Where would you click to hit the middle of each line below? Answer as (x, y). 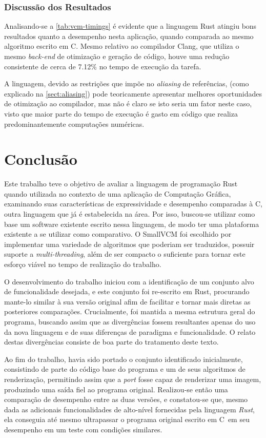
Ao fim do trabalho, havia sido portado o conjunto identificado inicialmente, (124, 359)
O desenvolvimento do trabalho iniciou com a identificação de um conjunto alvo (129, 281)
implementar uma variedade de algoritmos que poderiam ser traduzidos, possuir (129, 244)
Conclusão (41, 159)
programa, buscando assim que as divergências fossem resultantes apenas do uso (130, 321)
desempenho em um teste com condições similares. (83, 429)
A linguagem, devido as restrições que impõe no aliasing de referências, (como (127, 83)
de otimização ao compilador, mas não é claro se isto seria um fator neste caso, (128, 103)
